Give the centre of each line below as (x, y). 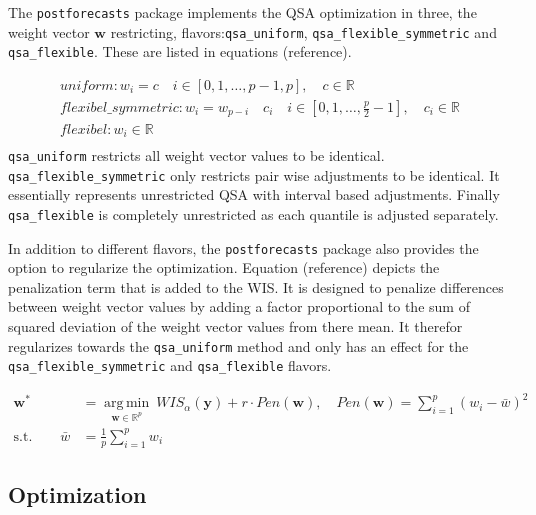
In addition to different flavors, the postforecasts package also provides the (243, 247)
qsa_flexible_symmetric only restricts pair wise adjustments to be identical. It (254, 174)
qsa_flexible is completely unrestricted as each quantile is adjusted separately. (253, 213)
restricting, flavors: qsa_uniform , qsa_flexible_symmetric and (303, 31)
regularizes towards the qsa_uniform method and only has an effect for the (238, 345)
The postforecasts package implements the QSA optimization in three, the (242, 12)
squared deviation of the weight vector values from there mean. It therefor (235, 326)
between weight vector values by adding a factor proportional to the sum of (239, 306)
